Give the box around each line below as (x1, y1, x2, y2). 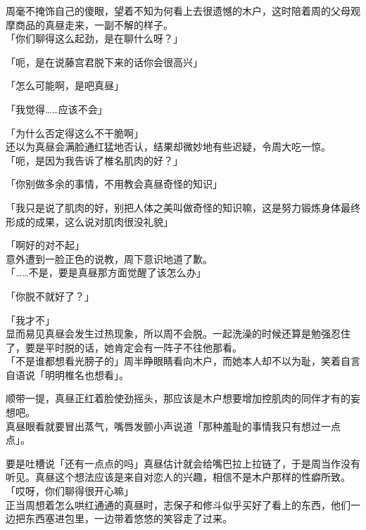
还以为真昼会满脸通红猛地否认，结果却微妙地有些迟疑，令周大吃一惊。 (6, 139, 331, 154)
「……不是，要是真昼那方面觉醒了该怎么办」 (6, 265, 206, 280)
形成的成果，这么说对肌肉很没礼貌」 (6, 214, 173, 228)
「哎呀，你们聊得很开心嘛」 (6, 484, 134, 498)
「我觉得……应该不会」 (6, 101, 108, 116)
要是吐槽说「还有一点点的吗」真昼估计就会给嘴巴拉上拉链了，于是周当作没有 (6, 455, 360, 470)
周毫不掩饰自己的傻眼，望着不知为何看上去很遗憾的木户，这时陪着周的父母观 (6, 4, 360, 18)
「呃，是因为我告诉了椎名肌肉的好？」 (6, 153, 183, 167)
